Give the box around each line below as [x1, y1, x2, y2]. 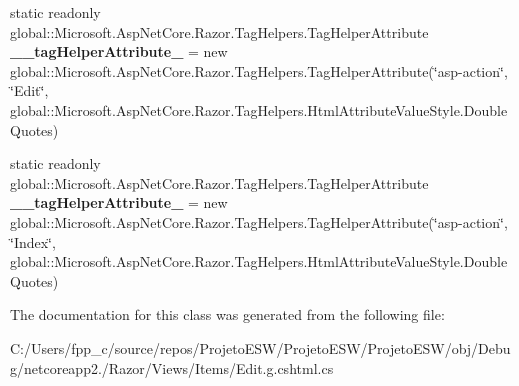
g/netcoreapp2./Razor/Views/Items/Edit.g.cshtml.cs [10, 357, 334, 378]
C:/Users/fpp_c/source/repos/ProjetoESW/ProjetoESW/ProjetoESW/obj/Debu [10, 337, 511, 358]
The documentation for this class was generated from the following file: [10, 304, 445, 325]
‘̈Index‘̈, [10, 231, 56, 252]
